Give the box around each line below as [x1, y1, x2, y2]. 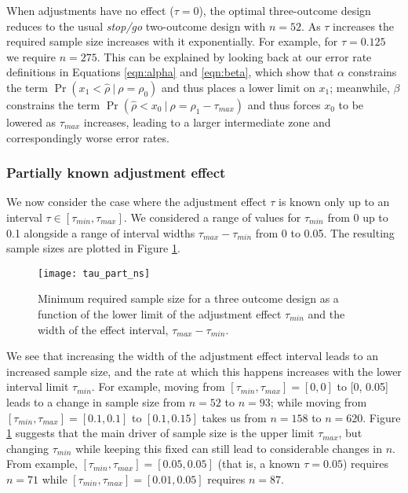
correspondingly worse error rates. [6, 129, 169, 145]
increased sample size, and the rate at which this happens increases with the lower [6, 362, 402, 379]
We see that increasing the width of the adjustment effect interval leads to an [6, 348, 379, 364]
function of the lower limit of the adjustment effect [38, 306, 282, 322]
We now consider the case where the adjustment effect [6, 193, 267, 210]
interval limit [6, 378, 69, 395]
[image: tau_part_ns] [38, 267, 151, 279]
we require [6, 48, 56, 64]
